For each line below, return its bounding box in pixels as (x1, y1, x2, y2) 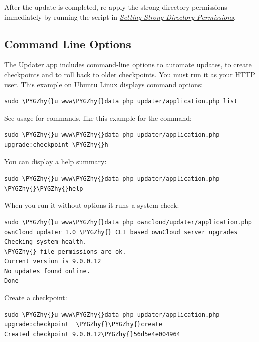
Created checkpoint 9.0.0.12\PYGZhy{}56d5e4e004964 (4, 330, 180, 338)
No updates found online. (4, 267, 90, 275)
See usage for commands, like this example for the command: (4, 112, 192, 123)
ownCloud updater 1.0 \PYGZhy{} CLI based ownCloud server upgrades (4, 228, 238, 236)
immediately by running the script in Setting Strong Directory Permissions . (4, 11, 236, 22)
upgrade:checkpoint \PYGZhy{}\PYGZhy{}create (4, 321, 162, 328)
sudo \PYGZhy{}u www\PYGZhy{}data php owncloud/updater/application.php (4, 218, 252, 226)
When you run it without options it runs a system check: (4, 200, 179, 210)
